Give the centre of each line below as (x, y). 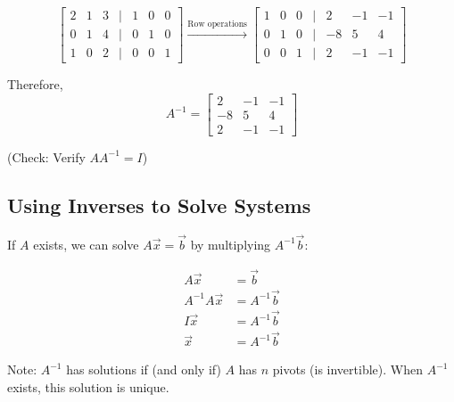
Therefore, (35, 84)
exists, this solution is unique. (88, 386)
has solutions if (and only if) (144, 369)
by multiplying (231, 244)
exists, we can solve (86, 244)
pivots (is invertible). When (347, 369)
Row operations (217, 25)
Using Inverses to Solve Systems (159, 205)
